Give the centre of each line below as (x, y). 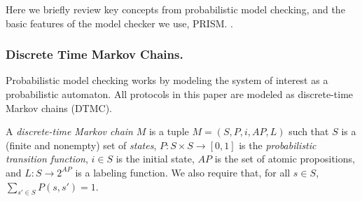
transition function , (47, 159)
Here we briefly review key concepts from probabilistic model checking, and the (175, 9)
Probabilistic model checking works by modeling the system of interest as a (167, 80)
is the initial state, (155, 159)
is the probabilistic (278, 145)
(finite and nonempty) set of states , (81, 145)
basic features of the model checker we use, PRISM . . (119, 23)
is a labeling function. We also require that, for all (183, 172)
